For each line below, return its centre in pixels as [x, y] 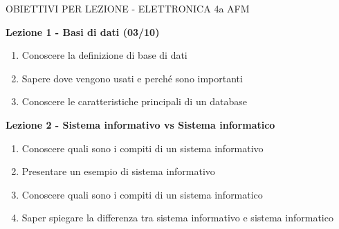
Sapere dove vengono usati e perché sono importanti [132, 78]
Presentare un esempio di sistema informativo [118, 171]
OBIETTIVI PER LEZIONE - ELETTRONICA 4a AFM [128, 8]
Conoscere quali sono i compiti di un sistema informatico [142, 194]
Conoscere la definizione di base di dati [104, 55]
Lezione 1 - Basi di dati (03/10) [83, 31]
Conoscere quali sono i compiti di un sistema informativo [143, 148]
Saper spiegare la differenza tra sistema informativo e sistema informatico [177, 218]
